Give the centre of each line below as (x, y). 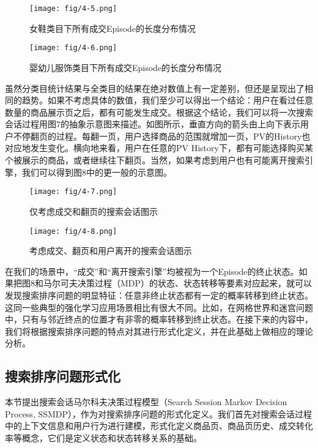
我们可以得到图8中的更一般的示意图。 (97, 172)
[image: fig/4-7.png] (73, 192)
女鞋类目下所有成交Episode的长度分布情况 (113, 28)
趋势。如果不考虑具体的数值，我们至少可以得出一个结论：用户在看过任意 (167, 100)
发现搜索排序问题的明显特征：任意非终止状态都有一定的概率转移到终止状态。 (159, 295)
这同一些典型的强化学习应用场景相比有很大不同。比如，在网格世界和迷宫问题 (159, 307)
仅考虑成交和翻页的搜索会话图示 (94, 211)
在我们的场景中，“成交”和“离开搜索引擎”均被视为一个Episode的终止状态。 (152, 271)
